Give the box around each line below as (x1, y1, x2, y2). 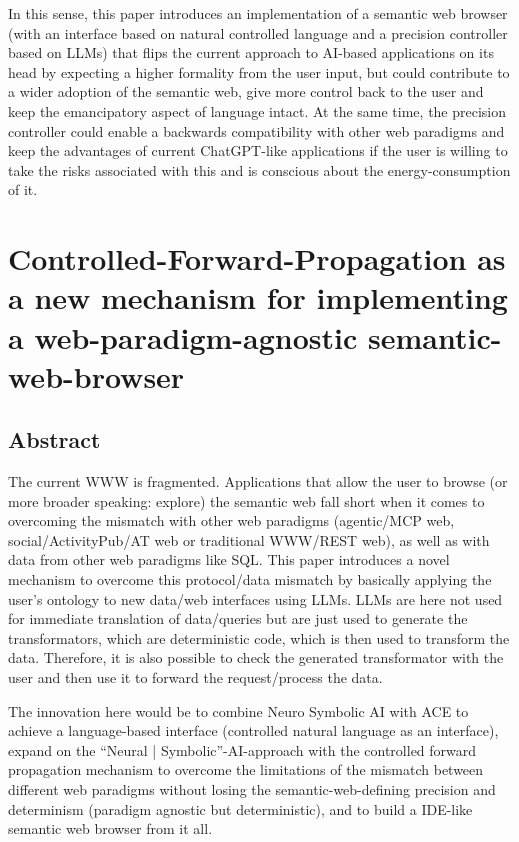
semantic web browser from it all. (8, 818, 213, 839)
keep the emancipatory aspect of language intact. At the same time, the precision (8, 100, 507, 121)
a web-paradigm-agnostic (8, 316, 358, 357)
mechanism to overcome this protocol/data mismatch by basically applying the (8, 569, 492, 590)
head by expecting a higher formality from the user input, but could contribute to (8, 61, 510, 82)
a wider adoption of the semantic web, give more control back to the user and (8, 81, 484, 102)
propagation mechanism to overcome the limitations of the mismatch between (8, 759, 484, 780)
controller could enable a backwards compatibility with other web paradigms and (8, 120, 505, 141)
